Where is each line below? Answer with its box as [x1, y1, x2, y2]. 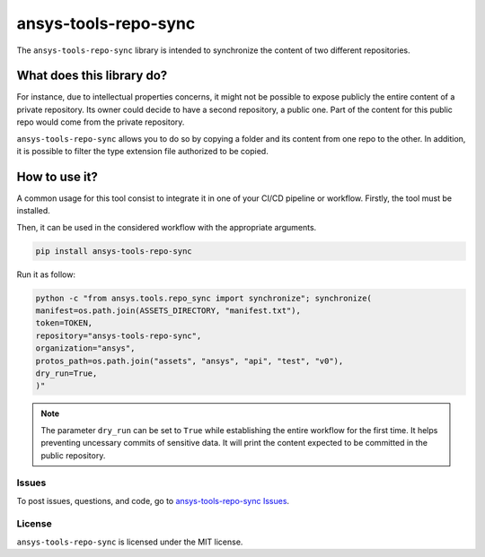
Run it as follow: [16, 269, 76, 280]
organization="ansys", [35, 344, 136, 353]
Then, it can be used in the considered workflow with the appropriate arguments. [16, 222, 317, 232]
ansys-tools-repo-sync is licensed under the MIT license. [16, 536, 243, 547]
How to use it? [16, 169, 98, 184]
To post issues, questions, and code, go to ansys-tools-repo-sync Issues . [16, 495, 290, 506]
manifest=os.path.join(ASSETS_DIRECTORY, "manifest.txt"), [35, 306, 301, 316]
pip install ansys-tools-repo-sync [35, 246, 192, 256]
